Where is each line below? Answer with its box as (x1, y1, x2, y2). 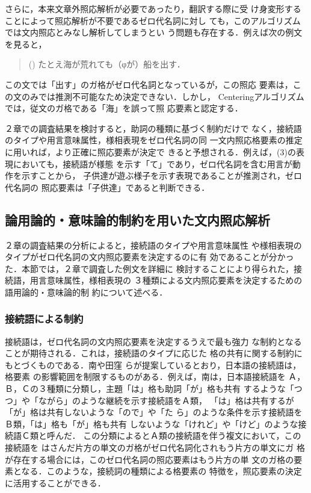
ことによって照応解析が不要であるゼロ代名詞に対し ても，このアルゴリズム (5, 14, 301, 26)
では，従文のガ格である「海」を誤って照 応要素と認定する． (5, 102, 243, 114)
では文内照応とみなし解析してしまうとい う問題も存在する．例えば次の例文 (5, 26, 303, 39)
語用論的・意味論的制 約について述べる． (5, 285, 168, 298)
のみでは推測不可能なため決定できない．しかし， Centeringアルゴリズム (21, 90, 304, 102)
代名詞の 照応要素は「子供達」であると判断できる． (5, 181, 210, 193)
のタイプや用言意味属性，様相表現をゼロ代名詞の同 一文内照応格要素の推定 (5, 134, 303, 146)
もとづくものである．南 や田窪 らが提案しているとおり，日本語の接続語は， (5, 358, 301, 371)
